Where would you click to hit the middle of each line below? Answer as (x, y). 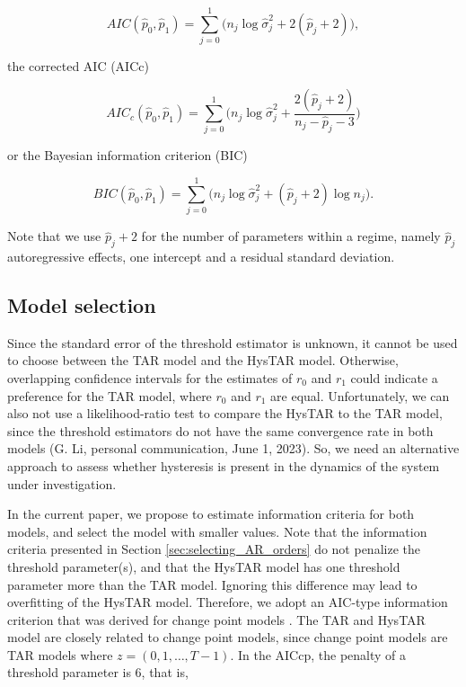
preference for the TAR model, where (110, 395)
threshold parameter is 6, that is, (98, 672)
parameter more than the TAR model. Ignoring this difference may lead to (212, 584)
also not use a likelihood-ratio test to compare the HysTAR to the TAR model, (225, 413)
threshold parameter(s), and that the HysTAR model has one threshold (204, 566)
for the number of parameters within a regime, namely (291, 236)
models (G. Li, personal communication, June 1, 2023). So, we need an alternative (233, 448)
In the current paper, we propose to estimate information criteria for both (211, 514)
